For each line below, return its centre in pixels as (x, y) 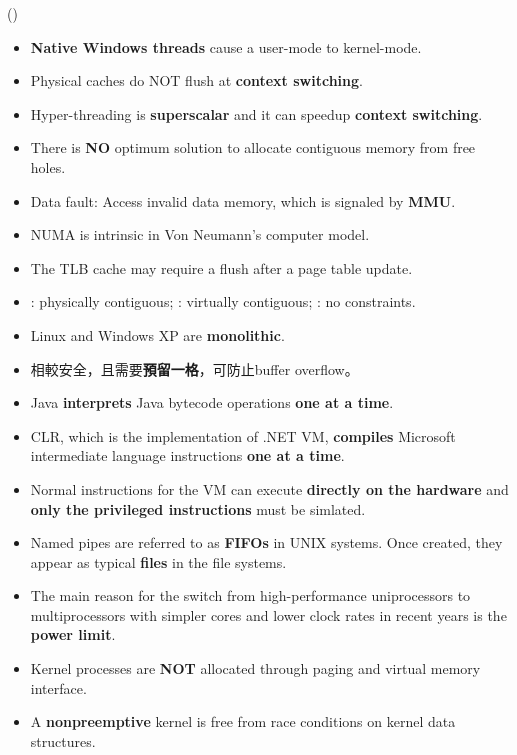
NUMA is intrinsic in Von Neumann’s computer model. (200, 234)
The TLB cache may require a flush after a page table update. (221, 267)
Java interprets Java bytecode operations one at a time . (212, 402)
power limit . (73, 634)
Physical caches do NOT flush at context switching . (196, 80)
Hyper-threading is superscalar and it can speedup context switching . (256, 113)
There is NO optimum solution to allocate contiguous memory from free (253, 147)
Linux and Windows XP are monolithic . (157, 334)
